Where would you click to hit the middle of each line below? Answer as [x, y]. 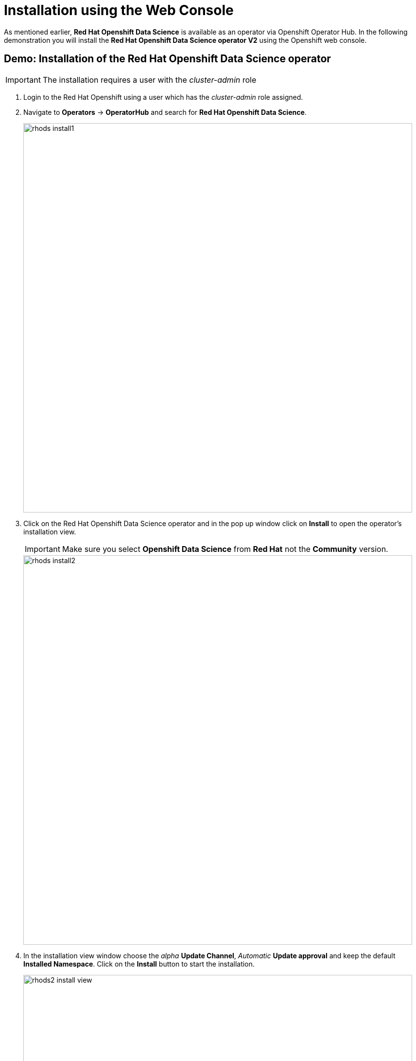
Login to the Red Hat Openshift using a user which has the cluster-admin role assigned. [163, 97]
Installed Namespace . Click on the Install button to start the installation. [139, 964]
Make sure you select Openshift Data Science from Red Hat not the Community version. [225, 549]
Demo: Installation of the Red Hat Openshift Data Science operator [167, 59]
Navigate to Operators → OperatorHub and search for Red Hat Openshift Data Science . [165, 112]
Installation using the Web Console [119, 10]
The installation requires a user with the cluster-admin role [149, 80]
